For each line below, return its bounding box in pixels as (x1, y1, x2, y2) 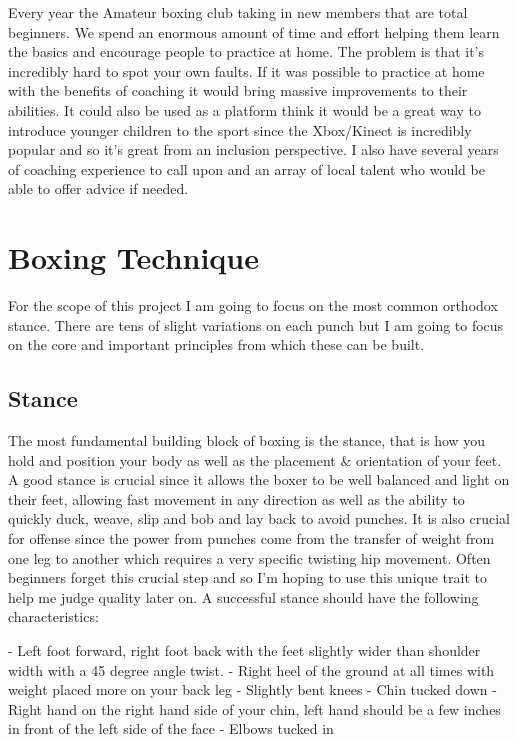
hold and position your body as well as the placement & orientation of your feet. (8, 449, 502, 470)
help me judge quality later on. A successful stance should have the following (8, 586, 479, 607)
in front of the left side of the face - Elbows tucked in (8, 718, 334, 739)
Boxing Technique (8, 237, 259, 278)
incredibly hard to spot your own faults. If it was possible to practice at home (8, 60, 485, 81)
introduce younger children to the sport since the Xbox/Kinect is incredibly (8, 119, 472, 140)
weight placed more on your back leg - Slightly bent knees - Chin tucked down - (8, 679, 497, 700)
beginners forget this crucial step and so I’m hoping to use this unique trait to (8, 567, 487, 588)
